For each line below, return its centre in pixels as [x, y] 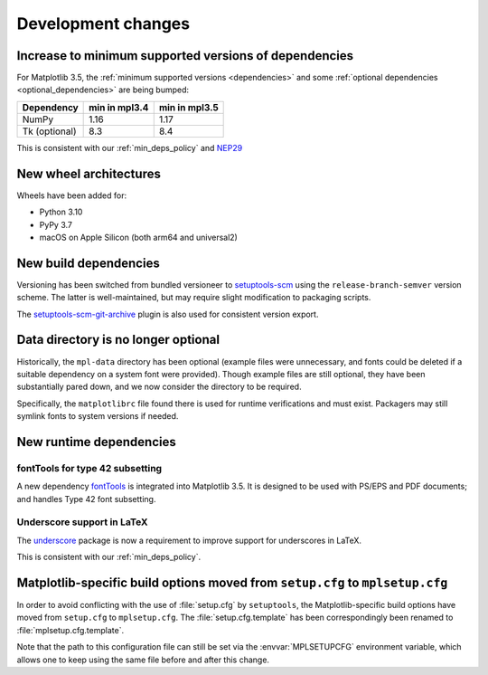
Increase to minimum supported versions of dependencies [185, 56]
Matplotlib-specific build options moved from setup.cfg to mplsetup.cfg [232, 582]
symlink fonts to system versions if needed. [98, 416]
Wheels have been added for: [71, 195]
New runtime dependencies [96, 442]
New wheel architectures [89, 173]
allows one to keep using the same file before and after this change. [143, 660]
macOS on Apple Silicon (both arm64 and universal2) [139, 237]
